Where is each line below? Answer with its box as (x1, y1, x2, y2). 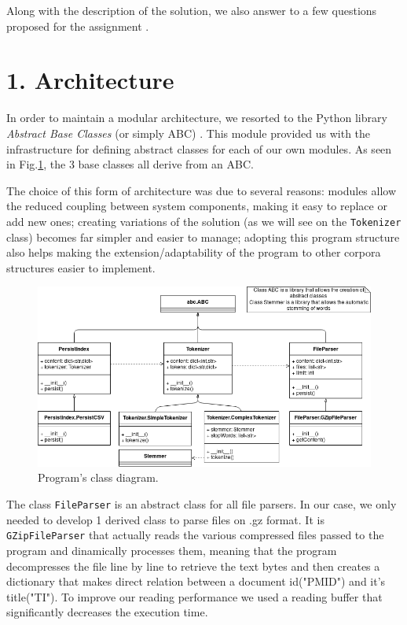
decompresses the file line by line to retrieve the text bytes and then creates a (6, 557, 380, 574)
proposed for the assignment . (6, 17, 149, 34)
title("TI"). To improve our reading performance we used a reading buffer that (6, 588, 383, 605)
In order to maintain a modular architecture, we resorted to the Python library (6, 109, 387, 126)
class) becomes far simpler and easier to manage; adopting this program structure (6, 228, 400, 245)
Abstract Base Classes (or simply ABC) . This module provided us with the (6, 124, 371, 141)
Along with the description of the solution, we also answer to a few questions (6, 2, 377, 18)
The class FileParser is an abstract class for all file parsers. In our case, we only (6, 496, 397, 512)
